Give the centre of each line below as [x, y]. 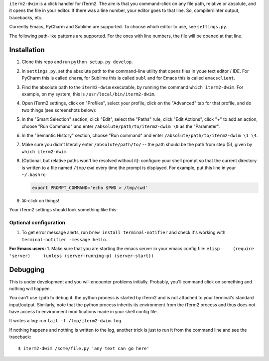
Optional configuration [37, 223]
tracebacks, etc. [26, 17]
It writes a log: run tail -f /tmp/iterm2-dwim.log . [66, 321]
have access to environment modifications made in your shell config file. [84, 312]
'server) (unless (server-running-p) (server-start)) [81, 256]
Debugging [27, 270]
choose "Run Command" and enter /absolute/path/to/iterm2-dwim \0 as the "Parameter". [121, 126]
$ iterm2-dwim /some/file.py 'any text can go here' [84, 348]
